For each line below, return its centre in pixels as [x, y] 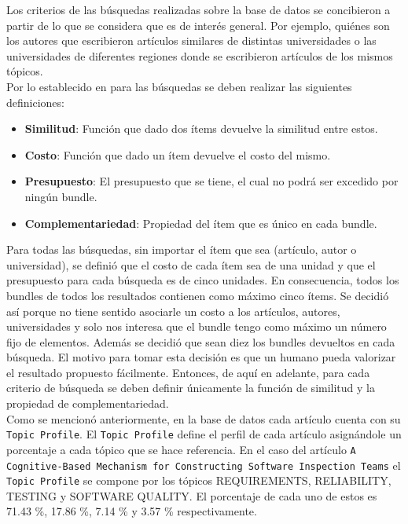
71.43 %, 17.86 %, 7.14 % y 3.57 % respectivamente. [132, 511]
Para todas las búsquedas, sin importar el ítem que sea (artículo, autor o [182, 249]
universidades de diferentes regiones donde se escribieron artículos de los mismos [200, 55]
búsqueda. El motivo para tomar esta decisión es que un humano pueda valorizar [201, 357]
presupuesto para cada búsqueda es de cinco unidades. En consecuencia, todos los [203, 280]
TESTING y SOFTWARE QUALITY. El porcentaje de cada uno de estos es [192, 495]
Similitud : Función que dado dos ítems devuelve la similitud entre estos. [201, 128]
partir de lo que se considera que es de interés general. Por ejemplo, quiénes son [198, 25]
